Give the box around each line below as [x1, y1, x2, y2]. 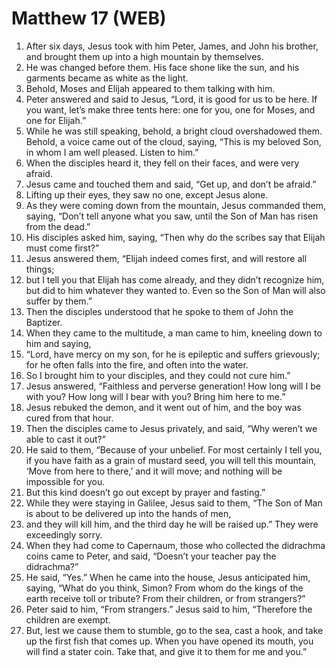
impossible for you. [25, 475, 106, 487]
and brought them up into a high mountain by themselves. [25, 50, 264, 62]
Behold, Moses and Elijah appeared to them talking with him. [25, 82, 276, 94]
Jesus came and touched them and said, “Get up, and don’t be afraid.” [25, 178, 317, 190]
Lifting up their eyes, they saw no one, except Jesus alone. [25, 188, 269, 201]
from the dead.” [25, 220, 91, 232]
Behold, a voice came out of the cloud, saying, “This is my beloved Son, [25, 135, 322, 147]
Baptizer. [25, 316, 63, 328]
